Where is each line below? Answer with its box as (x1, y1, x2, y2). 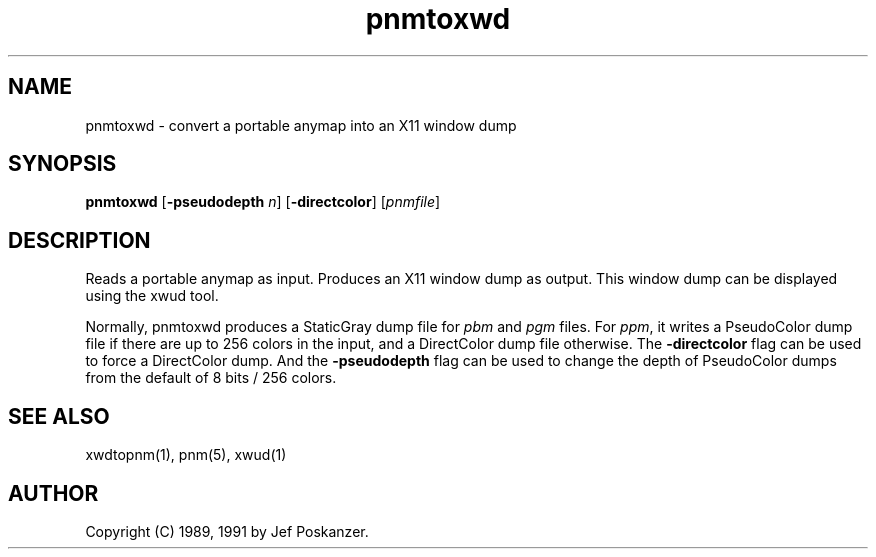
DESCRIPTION (8, 227, 151, 253)
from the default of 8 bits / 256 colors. (85, 369, 337, 387)
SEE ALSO (8, 403, 110, 429)
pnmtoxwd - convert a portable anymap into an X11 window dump (85, 116, 517, 134)
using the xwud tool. (85, 287, 219, 305)
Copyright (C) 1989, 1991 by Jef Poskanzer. (85, 522, 369, 540)
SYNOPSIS (8, 151, 117, 177)
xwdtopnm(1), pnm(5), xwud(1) (85, 446, 287, 464)
